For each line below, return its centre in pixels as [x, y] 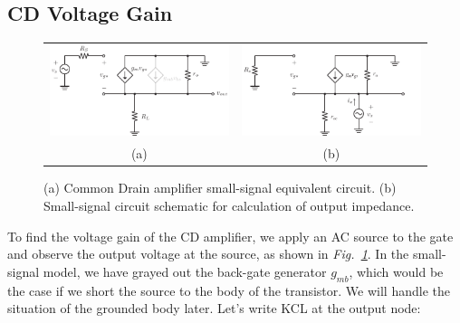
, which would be [396, 271]
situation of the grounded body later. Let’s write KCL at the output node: [214, 308]
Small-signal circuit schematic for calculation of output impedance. [229, 205]
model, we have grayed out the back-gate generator [185, 271]
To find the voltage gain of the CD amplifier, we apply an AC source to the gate [230, 236]
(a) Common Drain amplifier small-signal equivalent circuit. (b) [220, 188]
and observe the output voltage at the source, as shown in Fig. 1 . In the [208, 254]
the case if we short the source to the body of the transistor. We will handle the [229, 290]
